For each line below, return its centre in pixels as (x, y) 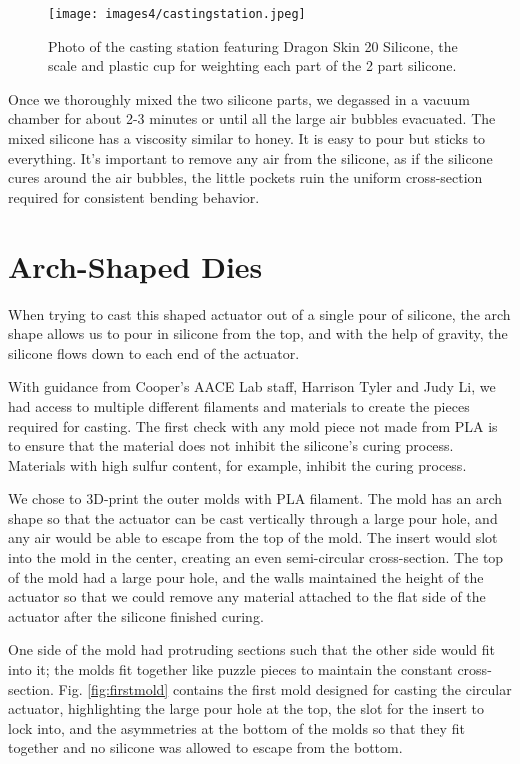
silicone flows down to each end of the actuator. (154, 352)
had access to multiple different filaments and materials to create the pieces (239, 405)
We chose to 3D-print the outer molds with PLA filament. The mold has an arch (255, 498)
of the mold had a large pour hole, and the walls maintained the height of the (246, 576)
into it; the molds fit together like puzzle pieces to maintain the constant (230, 669)
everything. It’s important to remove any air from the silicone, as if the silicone (250, 157)
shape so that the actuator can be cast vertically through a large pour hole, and (253, 517)
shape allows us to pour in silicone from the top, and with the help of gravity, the (258, 333)
